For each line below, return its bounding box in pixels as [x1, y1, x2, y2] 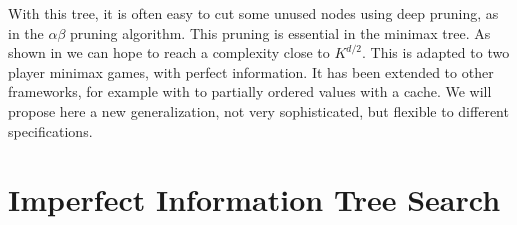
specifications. [8, 120, 93, 141]
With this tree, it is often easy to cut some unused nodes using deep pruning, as [8, 3, 499, 23]
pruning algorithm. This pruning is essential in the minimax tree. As [70, 22, 491, 43]
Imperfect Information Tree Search [8, 179, 501, 220]
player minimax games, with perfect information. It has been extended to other [8, 61, 494, 82]
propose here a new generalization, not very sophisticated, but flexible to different [8, 100, 509, 121]
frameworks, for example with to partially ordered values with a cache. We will [8, 81, 492, 102]
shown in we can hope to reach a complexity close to [8, 42, 330, 63]
